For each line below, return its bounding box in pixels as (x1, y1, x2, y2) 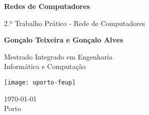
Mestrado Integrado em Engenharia (4, 51, 113, 61)
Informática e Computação (4, 61, 86, 71)
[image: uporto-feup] (4, 78, 76, 86)
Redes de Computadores (4, 1, 90, 11)
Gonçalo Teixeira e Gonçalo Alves (4, 34, 123, 45)
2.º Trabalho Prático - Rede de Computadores (4, 17, 145, 28)
